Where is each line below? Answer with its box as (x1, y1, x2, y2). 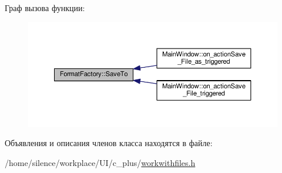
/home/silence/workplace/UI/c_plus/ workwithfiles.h (5, 157, 196, 169)
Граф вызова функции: (5, 2, 85, 13)
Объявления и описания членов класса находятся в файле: (5, 137, 213, 149)
